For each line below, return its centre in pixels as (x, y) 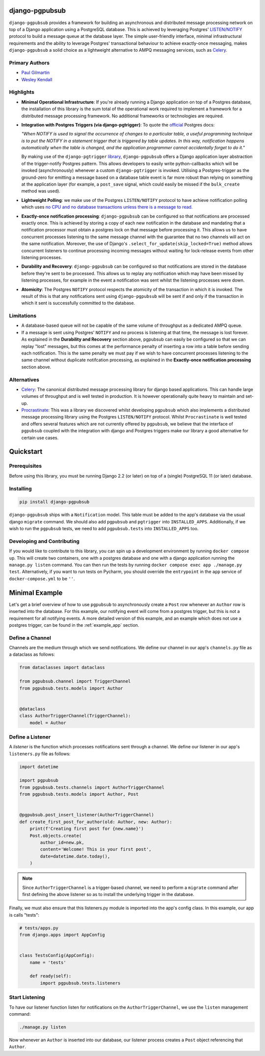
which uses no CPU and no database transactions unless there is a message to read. (107, 207)
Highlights (22, 92)
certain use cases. (40, 438)
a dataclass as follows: (32, 654)
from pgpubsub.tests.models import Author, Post (79, 794)
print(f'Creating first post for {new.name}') (87, 829)
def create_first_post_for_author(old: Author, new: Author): (96, 822)
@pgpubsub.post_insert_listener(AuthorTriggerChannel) (87, 815)
